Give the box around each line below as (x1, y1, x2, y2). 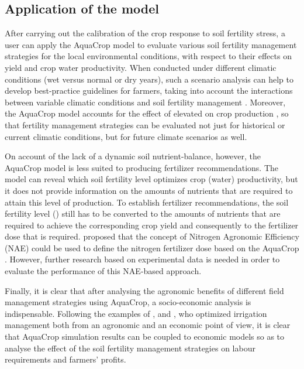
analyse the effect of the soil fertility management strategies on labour (5, 341, 255, 354)
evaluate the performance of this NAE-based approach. (5, 265, 202, 277)
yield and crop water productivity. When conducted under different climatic (5, 61, 277, 73)
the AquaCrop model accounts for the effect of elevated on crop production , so (5, 107, 289, 119)
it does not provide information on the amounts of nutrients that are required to (5, 184, 293, 196)
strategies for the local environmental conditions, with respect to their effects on (5, 50, 292, 62)
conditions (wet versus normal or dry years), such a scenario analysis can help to (5, 73, 293, 85)
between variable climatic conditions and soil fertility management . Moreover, (5, 95, 286, 108)
